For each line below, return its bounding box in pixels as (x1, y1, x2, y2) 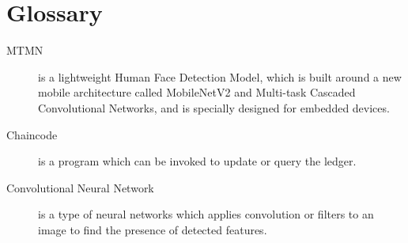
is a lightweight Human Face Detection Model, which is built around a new (38, 68, 402, 85)
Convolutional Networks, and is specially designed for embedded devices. (38, 99, 390, 116)
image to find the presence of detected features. (38, 221, 267, 237)
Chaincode (6, 126, 58, 142)
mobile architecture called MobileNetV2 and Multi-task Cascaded (38, 84, 356, 101)
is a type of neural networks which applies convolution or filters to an (38, 206, 374, 222)
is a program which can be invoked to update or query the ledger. (38, 153, 357, 169)
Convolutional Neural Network (6, 179, 154, 196)
